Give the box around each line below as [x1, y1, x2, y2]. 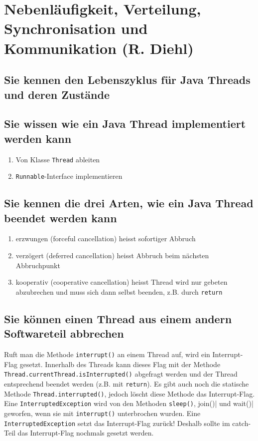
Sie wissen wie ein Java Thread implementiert [4, 116, 246, 131]
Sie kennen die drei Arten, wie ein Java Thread [4, 195, 254, 211]
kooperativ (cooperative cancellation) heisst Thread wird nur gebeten [15, 277, 228, 287]
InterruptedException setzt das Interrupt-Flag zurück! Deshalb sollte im [4, 418, 230, 428]
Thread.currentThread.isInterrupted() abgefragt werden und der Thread [4, 369, 238, 379]
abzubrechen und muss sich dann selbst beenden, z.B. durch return [15, 286, 223, 297]
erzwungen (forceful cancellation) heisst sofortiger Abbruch [15, 233, 196, 244]
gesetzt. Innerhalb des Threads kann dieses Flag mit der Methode [19, 359, 221, 369]
